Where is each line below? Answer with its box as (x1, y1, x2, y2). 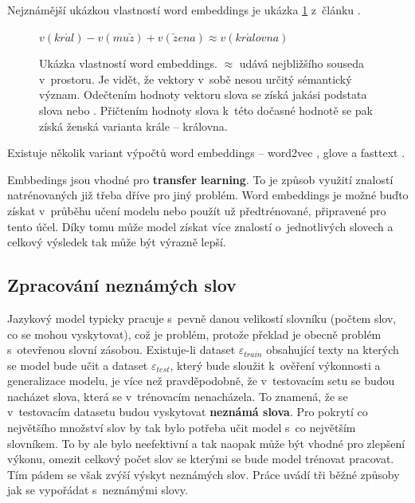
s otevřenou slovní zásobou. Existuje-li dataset (7, 341, 236, 358)
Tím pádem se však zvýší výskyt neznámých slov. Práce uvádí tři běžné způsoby (7, 466, 400, 482)
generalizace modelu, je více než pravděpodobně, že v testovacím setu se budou (7, 372, 395, 389)
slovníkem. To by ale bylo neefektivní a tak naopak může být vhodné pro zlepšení (7, 434, 405, 451)
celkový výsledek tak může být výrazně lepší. (7, 234, 226, 250)
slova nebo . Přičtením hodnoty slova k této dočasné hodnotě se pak (39, 101, 373, 118)
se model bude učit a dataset (7, 356, 148, 373)
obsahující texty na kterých (266, 341, 399, 358)
